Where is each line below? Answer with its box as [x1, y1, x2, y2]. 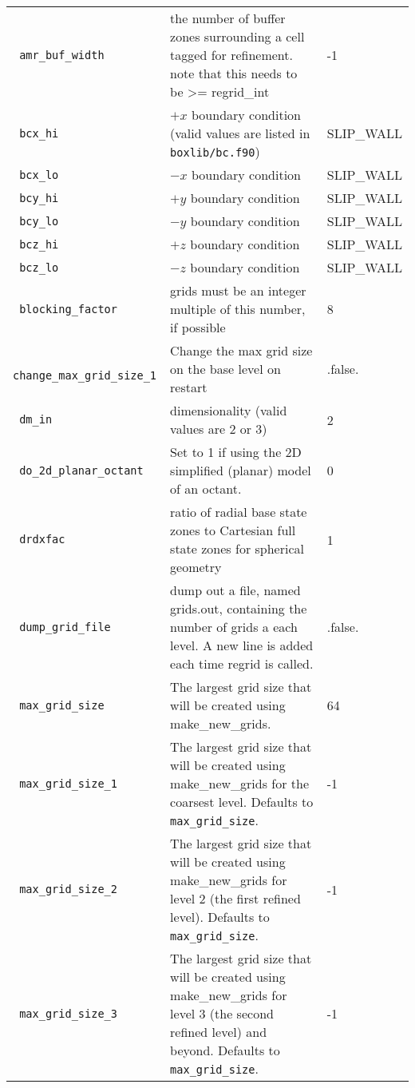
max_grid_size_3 [19, 1007, 117, 1020]
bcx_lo [19, 168, 59, 181]
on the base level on [170, 359, 281, 378]
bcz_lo [19, 260, 59, 274]
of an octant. [170, 479, 242, 498]
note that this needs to [170, 64, 298, 82]
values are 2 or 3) [170, 419, 267, 438]
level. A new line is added [170, 636, 314, 654]
